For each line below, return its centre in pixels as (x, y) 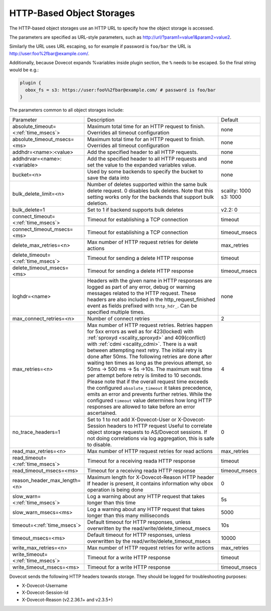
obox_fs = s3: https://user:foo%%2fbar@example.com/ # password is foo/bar (120, 90)
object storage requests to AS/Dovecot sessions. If (147, 432)
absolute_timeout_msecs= (43, 139)
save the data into (108, 178)
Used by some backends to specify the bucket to (145, 172)
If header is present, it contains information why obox (150, 483)
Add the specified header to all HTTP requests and (147, 159)
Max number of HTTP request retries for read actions (150, 451)
